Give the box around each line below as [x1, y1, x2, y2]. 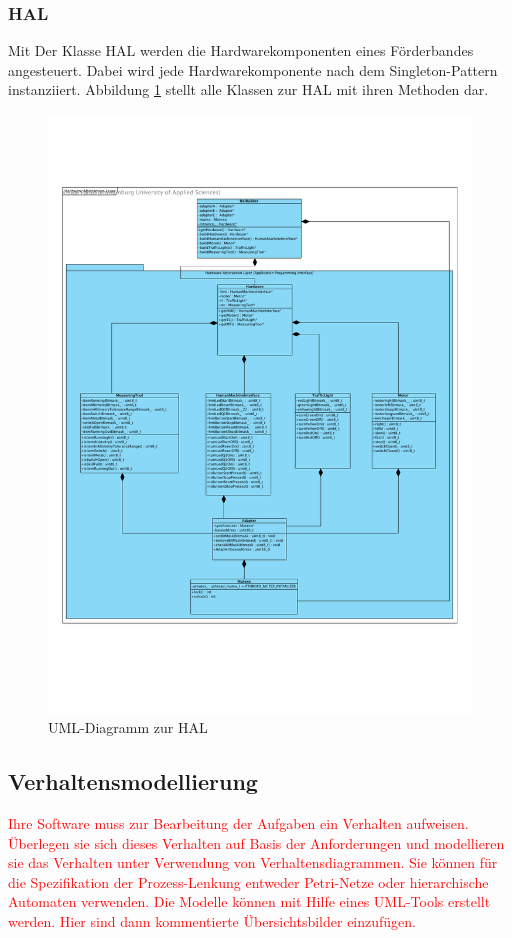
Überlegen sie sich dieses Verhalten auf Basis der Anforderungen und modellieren [8, 832, 505, 853]
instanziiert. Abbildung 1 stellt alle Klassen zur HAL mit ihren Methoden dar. [8, 79, 489, 100]
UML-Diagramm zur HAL [48, 717, 208, 738]
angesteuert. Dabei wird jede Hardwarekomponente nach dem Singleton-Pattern [8, 59, 498, 80]
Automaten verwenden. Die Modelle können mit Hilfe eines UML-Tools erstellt [8, 891, 491, 912]
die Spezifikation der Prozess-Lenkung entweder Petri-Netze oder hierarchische [8, 871, 489, 892]
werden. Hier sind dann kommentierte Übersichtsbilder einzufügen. [8, 911, 417, 932]
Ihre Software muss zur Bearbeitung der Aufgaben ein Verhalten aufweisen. [8, 813, 469, 834]
